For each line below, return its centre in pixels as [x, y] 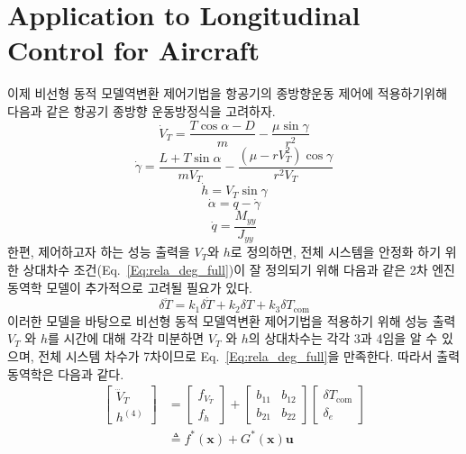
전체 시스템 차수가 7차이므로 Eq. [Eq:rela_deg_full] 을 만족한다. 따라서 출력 [249, 356]
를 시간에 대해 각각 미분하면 [126, 338]
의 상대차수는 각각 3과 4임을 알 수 [343, 338]
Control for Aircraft [133, 50]
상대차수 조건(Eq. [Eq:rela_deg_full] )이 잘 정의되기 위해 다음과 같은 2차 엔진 [239, 270]
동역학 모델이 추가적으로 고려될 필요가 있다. [130, 287]
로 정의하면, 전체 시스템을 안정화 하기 [336, 252]
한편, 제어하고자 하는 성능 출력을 [99, 252]
